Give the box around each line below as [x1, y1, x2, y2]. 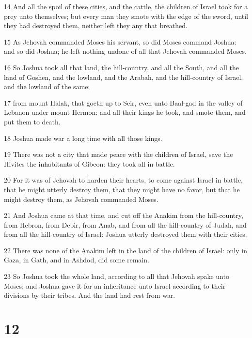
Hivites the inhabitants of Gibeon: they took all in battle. [4, 158, 175, 169]
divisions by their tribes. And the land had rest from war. [4, 290, 175, 300]
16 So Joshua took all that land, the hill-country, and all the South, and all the [4, 62, 239, 72]
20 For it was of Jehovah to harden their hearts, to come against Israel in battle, [4, 175, 243, 185]
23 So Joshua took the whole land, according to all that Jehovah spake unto [4, 271, 229, 281]
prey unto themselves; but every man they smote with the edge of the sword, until [4, 11, 248, 21]
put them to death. [4, 116, 61, 126]
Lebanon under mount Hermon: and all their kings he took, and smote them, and [4, 107, 246, 117]
